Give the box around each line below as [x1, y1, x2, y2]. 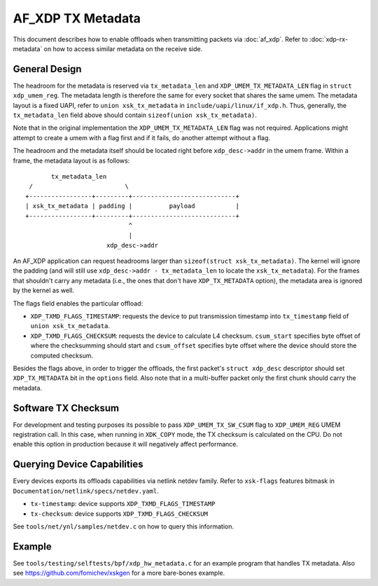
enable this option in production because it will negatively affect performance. [13, 440, 238, 449]
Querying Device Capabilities [13, 458, 143, 470]
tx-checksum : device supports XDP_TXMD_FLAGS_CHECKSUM [30, 509, 208, 518]
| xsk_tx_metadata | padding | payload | [25, 202, 239, 210]
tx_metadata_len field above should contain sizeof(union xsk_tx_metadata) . [13, 111, 257, 119]
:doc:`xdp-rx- [309, 35, 349, 43]
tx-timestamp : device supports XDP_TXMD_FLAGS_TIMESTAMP [30, 500, 216, 508]
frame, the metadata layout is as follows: [13, 156, 130, 165]
